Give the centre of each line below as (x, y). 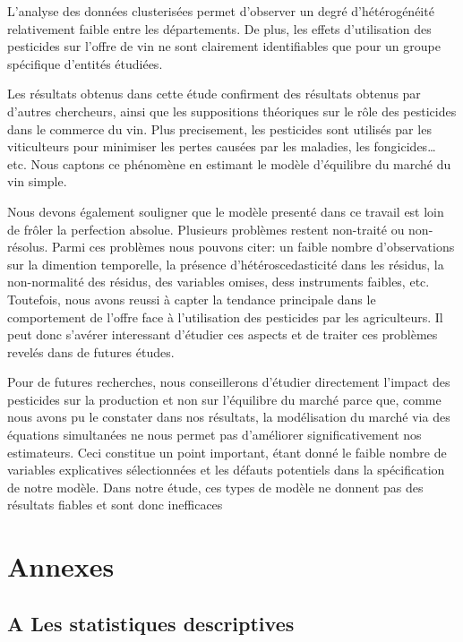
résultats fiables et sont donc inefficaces (115, 505)
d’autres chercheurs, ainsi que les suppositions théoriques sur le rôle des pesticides (232, 111)
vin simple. (37, 181)
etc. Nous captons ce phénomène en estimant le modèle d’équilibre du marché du (229, 163)
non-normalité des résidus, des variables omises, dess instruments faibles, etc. (219, 282)
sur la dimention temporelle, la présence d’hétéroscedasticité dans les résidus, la (226, 264)
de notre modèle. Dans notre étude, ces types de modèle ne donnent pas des (215, 487)
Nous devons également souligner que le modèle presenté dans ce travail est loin (226, 211)
